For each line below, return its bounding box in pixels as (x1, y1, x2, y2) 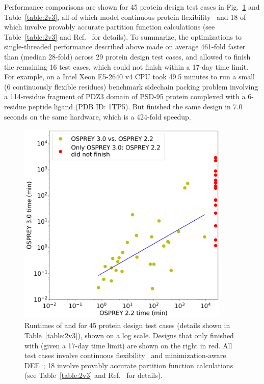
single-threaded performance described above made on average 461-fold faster (4, 41, 246, 52)
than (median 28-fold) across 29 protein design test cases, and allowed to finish (4, 51, 251, 62)
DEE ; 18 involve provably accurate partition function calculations (24, 360, 233, 370)
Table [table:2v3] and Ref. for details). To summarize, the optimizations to (4, 31, 242, 42)
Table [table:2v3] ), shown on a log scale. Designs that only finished (24, 330, 234, 341)
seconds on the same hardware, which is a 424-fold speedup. (4, 111, 191, 122)
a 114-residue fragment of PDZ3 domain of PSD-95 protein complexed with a (4, 91, 246, 102)
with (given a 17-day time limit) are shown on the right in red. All (24, 340, 232, 350)
